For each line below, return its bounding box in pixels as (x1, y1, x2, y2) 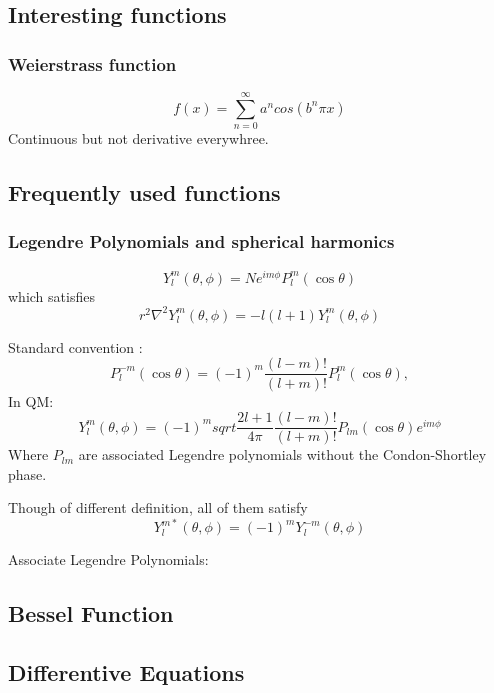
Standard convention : (8, 336, 143, 357)
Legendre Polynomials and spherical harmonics (8, 229, 395, 254)
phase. (8, 463, 47, 484)
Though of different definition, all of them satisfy (8, 497, 308, 518)
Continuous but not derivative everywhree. (8, 128, 269, 149)
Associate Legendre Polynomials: (8, 549, 209, 570)
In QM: (8, 390, 54, 411)
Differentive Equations (8, 657, 245, 688)
